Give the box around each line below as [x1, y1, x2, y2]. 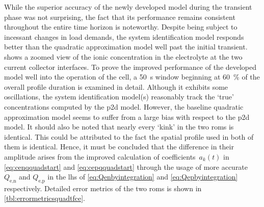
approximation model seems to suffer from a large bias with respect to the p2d [4, 111, 250, 122]
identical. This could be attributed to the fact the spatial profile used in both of [4, 131, 254, 142]
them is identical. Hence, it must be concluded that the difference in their [4, 141, 234, 152]
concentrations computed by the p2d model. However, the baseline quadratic [4, 101, 244, 112]
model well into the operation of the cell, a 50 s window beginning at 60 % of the [4, 71, 260, 82]
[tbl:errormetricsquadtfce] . [4, 193, 85, 203]
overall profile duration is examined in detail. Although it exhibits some [4, 81, 228, 92]
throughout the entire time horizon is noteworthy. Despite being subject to [4, 21, 237, 32]
